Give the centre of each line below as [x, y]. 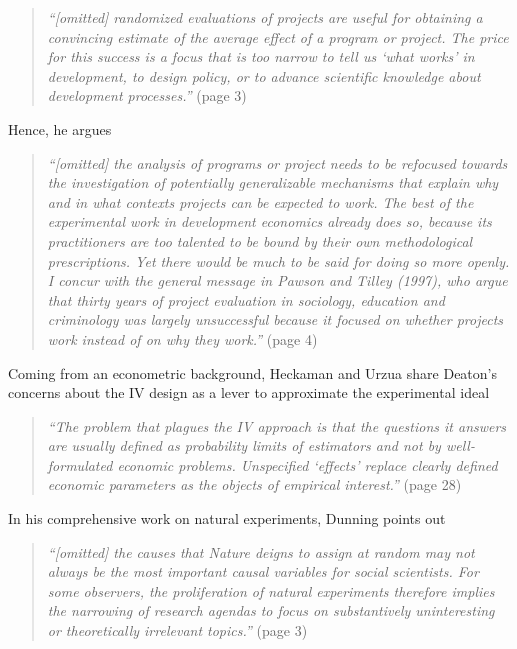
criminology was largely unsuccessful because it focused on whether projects [275, 319]
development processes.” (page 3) [147, 95]
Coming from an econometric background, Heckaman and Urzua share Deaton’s [252, 372]
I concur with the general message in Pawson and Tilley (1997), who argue [277, 280]
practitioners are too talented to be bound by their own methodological [260, 240]
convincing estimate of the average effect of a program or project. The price [278, 36]
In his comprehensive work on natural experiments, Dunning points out [227, 518]
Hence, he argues [60, 128]
